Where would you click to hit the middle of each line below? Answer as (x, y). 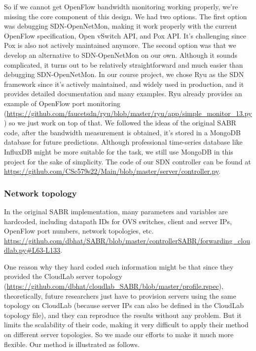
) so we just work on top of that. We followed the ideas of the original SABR (120, 123)
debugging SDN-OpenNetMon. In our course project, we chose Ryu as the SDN (124, 74)
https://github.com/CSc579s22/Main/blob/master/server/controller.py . (112, 171)
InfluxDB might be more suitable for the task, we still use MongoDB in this (119, 151)
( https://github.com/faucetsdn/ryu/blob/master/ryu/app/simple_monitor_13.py (128, 113)
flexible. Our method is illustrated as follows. (72, 344)
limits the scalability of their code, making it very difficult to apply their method (126, 325)
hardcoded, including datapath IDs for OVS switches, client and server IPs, (118, 221)
